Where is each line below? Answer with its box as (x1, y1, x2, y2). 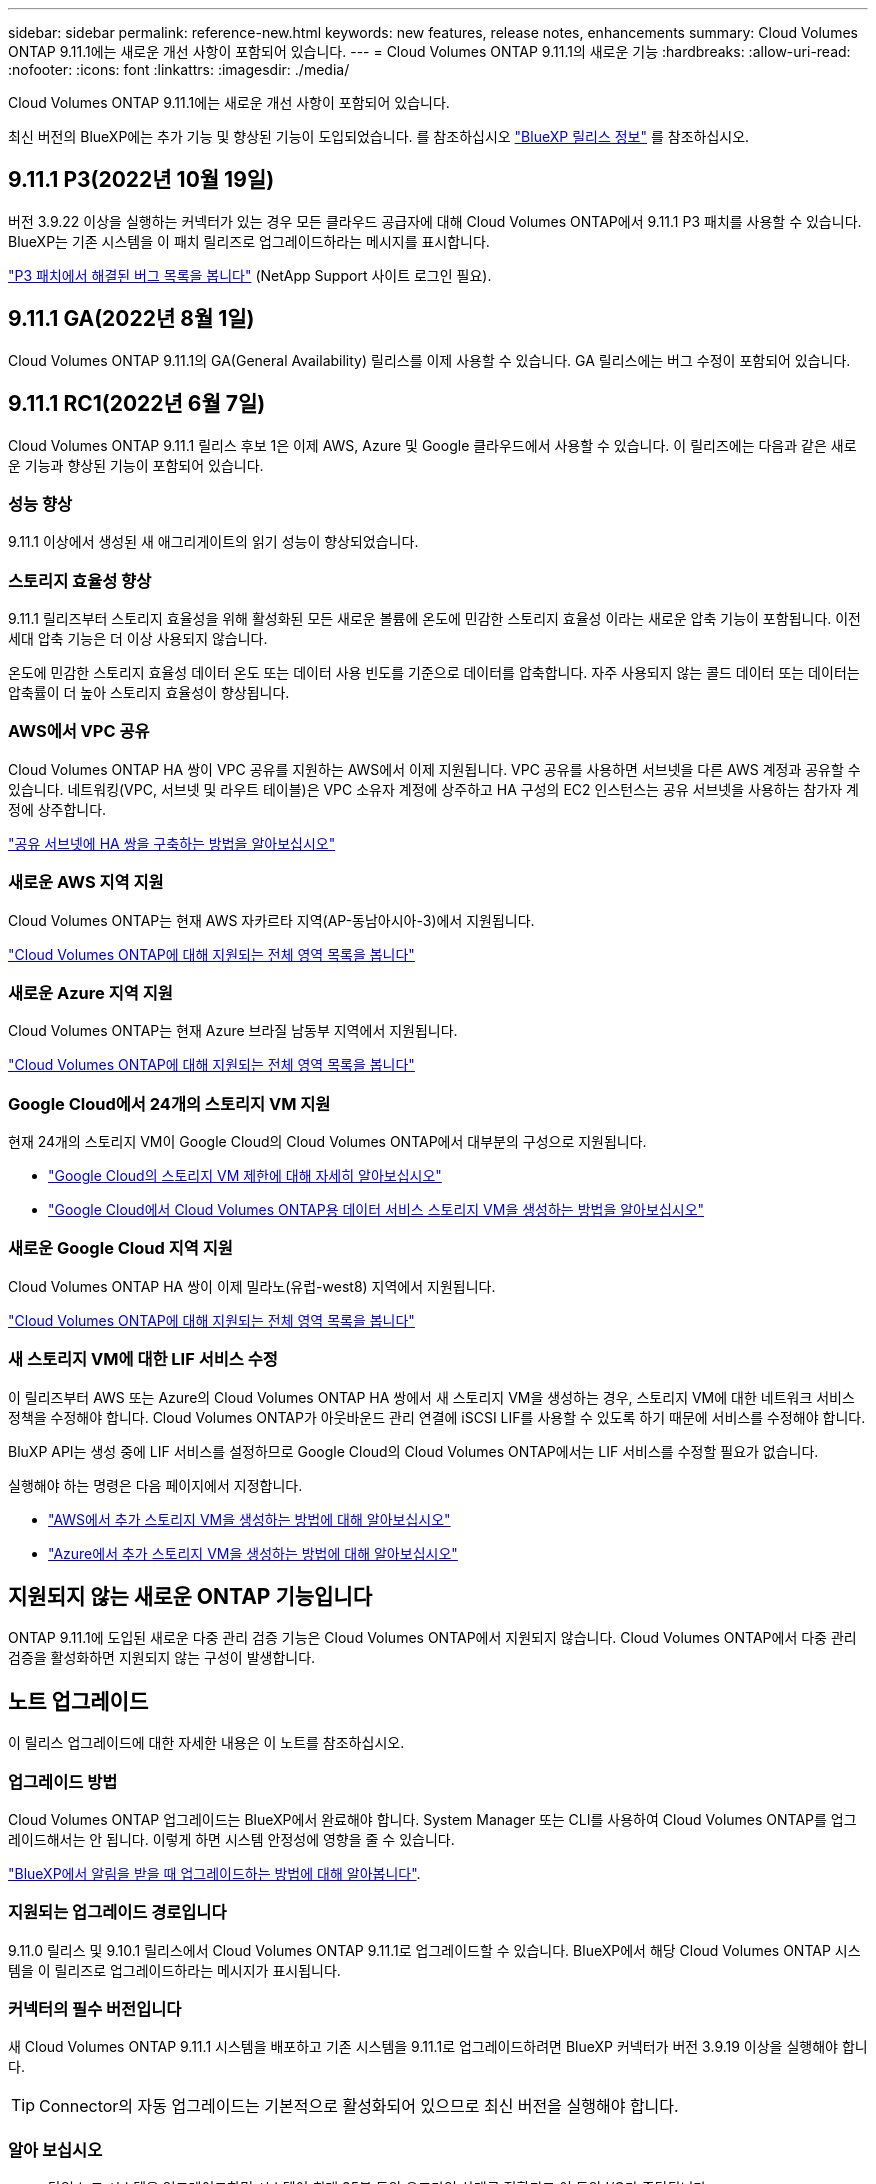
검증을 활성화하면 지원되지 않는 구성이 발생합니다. (8, 1649, 316, 1667)
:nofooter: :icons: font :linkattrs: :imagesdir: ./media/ (8, 61, 350, 78)
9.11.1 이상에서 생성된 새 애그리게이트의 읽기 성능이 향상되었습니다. (8, 533, 419, 551)
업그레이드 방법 (8, 1771, 118, 1792)
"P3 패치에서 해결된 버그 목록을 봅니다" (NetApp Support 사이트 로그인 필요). (8, 266, 492, 284)
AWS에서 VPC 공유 (8, 721, 150, 742)
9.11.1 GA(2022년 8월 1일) (8, 306, 255, 332)
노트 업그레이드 (8, 1688, 149, 1714)
